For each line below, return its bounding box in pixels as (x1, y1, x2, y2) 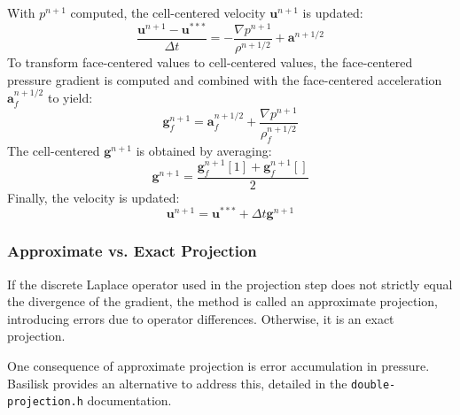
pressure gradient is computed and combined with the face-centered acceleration (7, 70, 442, 88)
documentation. (87, 391, 172, 410)
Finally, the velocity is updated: (7, 188, 180, 206)
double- (351, 378, 396, 391)
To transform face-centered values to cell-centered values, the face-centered (7, 53, 413, 72)
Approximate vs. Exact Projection (7, 240, 257, 262)
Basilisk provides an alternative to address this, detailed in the (7, 373, 347, 392)
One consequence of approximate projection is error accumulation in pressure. (7, 357, 430, 375)
